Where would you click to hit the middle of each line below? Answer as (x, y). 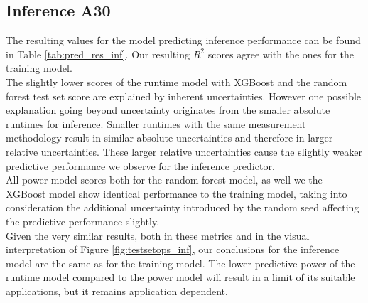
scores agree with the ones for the (281, 54)
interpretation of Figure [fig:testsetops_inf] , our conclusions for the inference (173, 249)
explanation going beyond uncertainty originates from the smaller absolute (168, 110)
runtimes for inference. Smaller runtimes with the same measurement (156, 123)
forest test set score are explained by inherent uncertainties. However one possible (184, 96)
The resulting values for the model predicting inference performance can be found (183, 40)
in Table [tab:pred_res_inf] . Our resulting (98, 54)
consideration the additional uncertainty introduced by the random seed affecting (183, 207)
